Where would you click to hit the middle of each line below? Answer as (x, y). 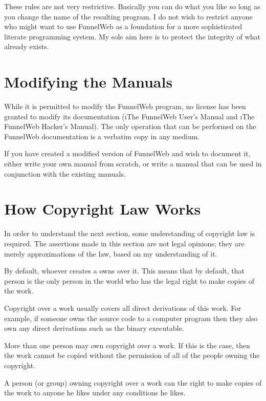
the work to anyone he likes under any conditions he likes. (95, 393)
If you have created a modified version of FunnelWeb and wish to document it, (127, 153)
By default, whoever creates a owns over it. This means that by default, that (124, 271)
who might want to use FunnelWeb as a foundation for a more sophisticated (123, 26)
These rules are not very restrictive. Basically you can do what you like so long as (132, 6)
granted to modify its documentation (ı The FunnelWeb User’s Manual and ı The (129, 116)
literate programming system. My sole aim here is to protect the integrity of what (132, 36)
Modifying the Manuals (88, 82)
